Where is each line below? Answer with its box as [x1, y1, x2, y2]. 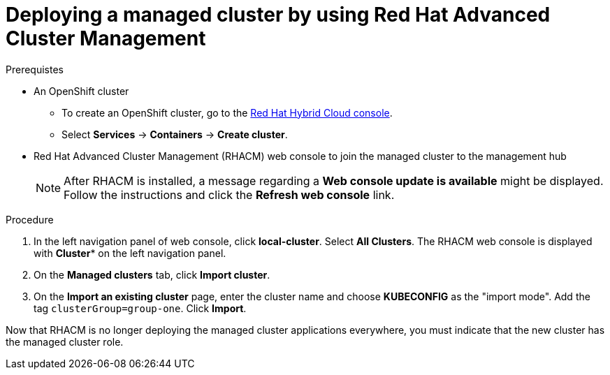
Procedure [6, 213, 54, 226]
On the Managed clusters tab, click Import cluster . [34, 268, 270, 281]
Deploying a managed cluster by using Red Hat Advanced [6, 3, 551, 27]
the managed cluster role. [6, 335, 124, 348]
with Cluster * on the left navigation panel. [34, 247, 226, 259]
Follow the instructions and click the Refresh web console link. [64, 187, 395, 202]
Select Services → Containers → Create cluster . [61, 128, 288, 140]
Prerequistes [6, 63, 64, 75]
